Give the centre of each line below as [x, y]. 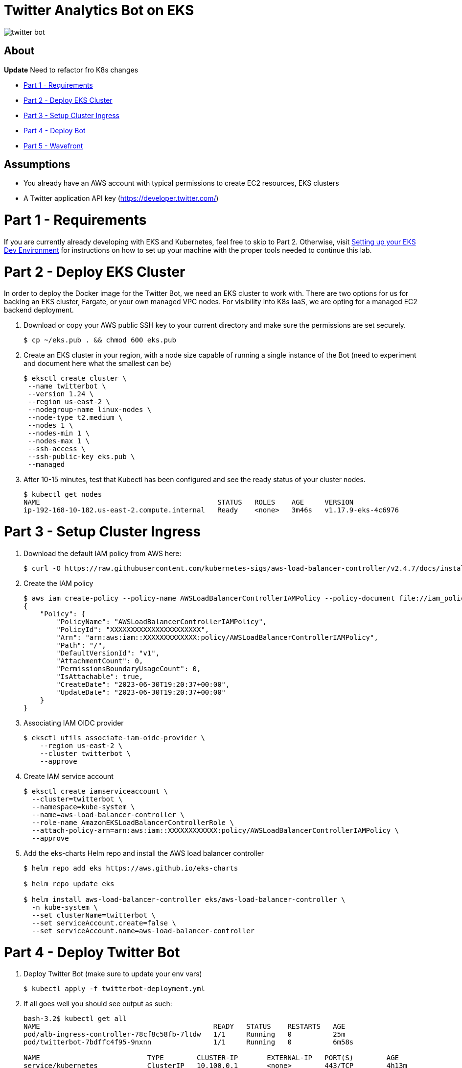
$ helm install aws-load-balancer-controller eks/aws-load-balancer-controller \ [185, 899]
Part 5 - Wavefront [53, 146]
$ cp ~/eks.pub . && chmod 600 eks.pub [100, 340]
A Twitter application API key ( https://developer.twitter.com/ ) [121, 198]
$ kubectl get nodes [63, 495]
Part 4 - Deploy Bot [55, 130]
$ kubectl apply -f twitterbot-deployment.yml [114, 989]
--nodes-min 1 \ [58, 433]
